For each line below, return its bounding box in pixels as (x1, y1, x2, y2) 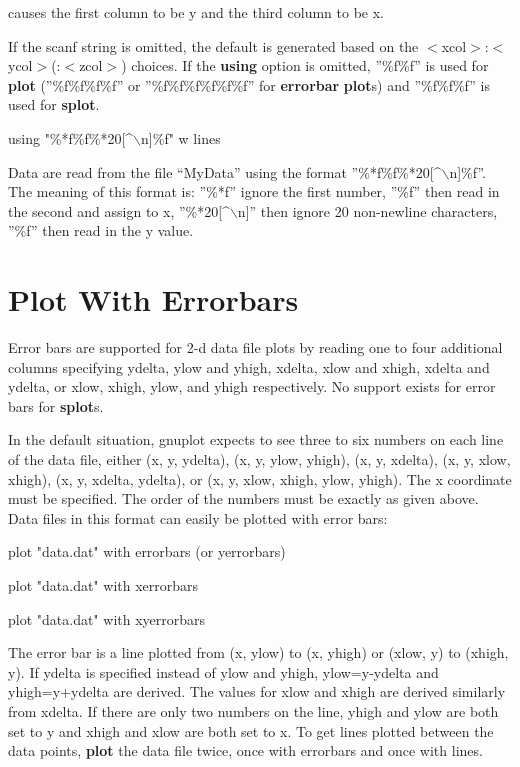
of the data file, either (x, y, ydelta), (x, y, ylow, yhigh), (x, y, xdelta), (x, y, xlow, (8, 449, 511, 470)
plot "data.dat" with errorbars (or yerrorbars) (8, 541, 286, 562)
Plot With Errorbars (8, 279, 299, 320)
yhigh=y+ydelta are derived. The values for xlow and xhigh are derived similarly (8, 681, 506, 702)
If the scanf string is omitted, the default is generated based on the (8, 35, 419, 56)
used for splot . (8, 94, 100, 115)
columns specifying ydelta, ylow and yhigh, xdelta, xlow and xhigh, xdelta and (8, 356, 490, 377)
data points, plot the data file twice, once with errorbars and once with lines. (8, 740, 483, 761)
